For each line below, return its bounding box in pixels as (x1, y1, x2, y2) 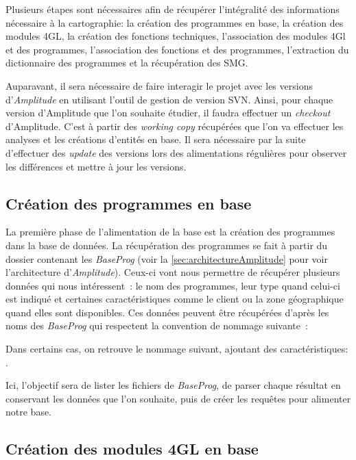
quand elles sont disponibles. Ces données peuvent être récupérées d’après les (5, 305, 329, 319)
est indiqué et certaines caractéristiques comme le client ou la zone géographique (5, 292, 344, 306)
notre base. (5, 405, 52, 419)
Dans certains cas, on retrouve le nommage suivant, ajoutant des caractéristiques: (5, 342, 348, 356)
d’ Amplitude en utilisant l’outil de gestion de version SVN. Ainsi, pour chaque (5, 92, 333, 106)
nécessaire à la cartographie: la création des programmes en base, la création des (5, 15, 344, 29)
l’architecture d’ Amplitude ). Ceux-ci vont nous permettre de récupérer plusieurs (5, 265, 340, 279)
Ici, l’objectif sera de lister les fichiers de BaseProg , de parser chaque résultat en (5, 378, 341, 392)
